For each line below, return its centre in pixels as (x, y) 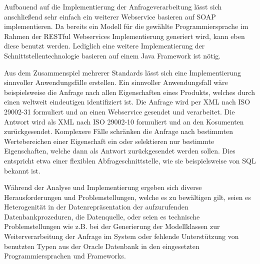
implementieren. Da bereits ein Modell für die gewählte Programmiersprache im (126, 26)
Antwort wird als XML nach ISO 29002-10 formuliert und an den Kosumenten (124, 121)
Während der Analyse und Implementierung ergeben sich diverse (103, 187)
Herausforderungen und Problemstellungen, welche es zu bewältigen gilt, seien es (127, 197)
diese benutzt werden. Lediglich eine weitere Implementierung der (104, 46)
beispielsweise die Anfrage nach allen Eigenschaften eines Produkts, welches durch (129, 92)
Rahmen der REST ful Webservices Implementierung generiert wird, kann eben (124, 36)
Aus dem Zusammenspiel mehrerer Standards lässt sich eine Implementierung (122, 72)
